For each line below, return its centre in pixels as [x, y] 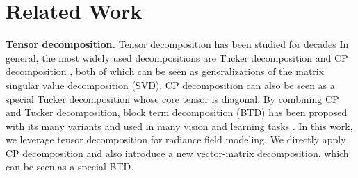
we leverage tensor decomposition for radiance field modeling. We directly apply [176, 139]
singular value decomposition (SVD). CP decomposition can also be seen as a [170, 84]
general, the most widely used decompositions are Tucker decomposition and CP [177, 57]
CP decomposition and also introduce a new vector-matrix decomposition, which [177, 153]
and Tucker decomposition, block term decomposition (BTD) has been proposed [177, 112]
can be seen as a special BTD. [70, 167]
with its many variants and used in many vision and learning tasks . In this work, [179, 126]
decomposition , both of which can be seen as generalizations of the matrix [165, 71]
